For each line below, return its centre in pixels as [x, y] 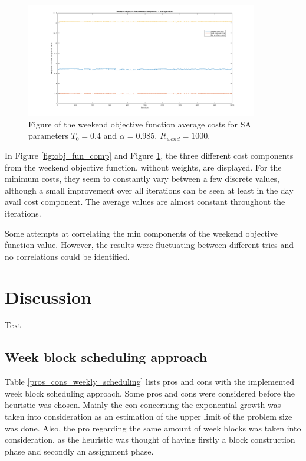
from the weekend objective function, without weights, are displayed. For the [143, 167]
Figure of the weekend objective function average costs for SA [140, 124]
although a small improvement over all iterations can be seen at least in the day [149, 190]
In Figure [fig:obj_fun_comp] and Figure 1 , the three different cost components [149, 155]
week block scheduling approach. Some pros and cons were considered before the [150, 393]
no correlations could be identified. [67, 256]
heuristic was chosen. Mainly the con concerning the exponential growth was [143, 405]
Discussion [48, 297]
